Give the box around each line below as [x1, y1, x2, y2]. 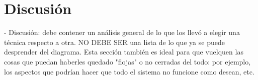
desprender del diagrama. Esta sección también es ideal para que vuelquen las [4, 46, 243, 57]
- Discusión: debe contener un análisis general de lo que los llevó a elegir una [4, 27, 240, 37]
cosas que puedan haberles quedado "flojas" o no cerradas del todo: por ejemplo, [4, 56, 251, 66]
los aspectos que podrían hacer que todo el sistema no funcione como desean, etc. [4, 66, 254, 76]
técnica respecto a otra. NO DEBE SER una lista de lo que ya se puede [4, 36, 225, 47]
